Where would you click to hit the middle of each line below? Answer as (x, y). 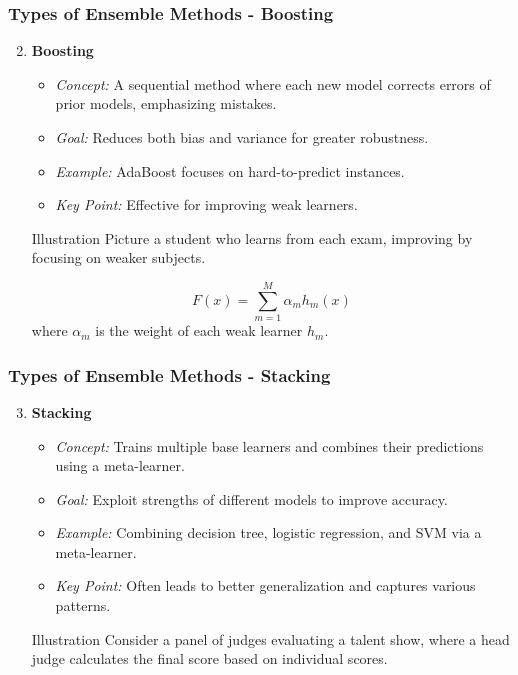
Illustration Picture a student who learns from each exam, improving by (252, 237)
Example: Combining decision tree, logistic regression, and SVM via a (268, 532)
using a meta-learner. (120, 465)
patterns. (83, 605)
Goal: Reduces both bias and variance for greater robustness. (242, 137)
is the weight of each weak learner (199, 330)
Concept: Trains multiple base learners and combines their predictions (269, 445)
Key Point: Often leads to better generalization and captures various (265, 585)
